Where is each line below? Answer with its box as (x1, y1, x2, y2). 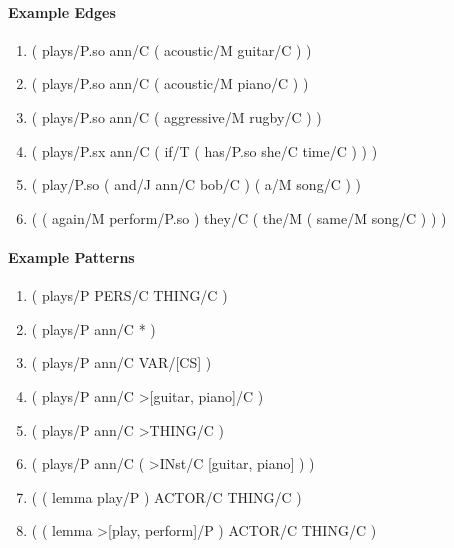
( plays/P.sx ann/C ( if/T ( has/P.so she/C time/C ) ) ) (31, 140, 378, 161)
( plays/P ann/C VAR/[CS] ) (31, 352, 212, 373)
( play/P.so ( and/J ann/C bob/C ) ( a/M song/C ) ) (31, 174, 361, 195)
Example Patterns (8, 246, 135, 267)
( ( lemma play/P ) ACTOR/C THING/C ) (31, 486, 302, 507)
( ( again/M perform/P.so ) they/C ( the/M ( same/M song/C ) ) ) (31, 207, 447, 228)
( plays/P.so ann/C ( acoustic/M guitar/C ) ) (31, 39, 312, 60)
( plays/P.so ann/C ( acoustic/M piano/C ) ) (31, 73, 309, 94)
